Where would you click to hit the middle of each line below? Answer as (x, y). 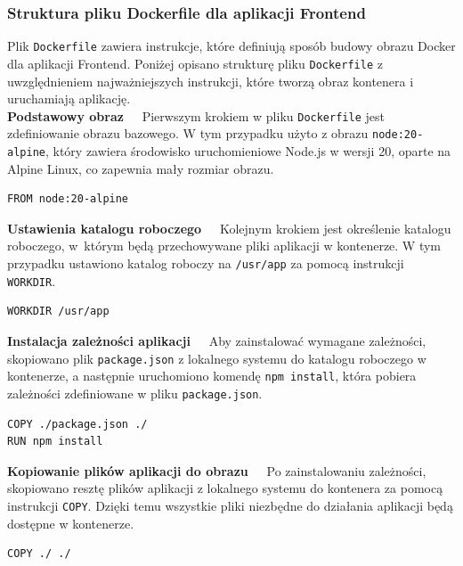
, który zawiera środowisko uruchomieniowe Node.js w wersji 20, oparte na (248, 151)
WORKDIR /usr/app (58, 312)
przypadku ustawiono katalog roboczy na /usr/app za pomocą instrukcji (206, 263)
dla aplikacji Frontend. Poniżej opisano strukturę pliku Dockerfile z (195, 63)
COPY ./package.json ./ (77, 424)
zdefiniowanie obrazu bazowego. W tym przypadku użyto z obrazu (188, 133)
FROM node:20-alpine (68, 199)
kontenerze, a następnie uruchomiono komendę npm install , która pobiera (212, 376)
